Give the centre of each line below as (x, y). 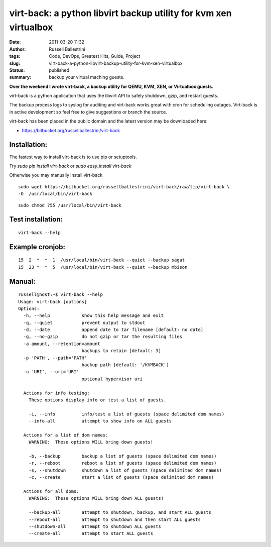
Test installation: (36, 219)
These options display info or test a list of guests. (97, 400)
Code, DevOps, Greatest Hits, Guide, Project (95, 56)
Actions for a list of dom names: (66, 435)
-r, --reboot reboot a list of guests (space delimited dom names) (122, 463)
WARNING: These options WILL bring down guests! (91, 442)
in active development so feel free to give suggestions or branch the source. (88, 112)
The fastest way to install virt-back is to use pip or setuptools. (73, 157)
